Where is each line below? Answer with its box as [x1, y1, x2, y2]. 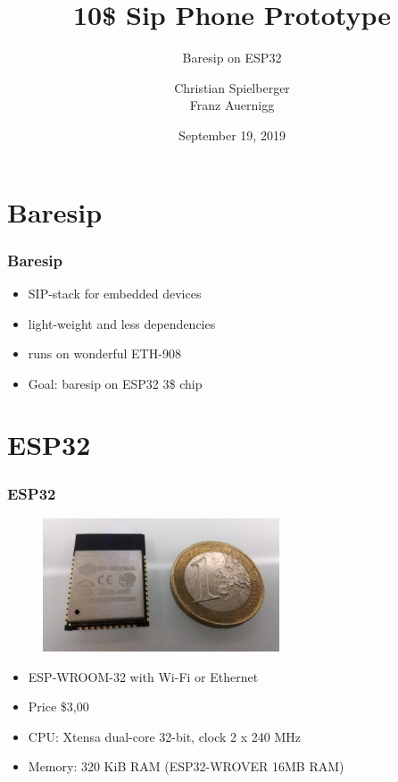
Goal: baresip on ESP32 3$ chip [28, 374, 203, 392]
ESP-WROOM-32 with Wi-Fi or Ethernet [28, 667, 259, 685]
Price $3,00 [28, 697, 89, 716]
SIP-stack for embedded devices [28, 283, 202, 302]
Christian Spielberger [174, 78, 290, 97]
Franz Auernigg [189, 96, 275, 114]
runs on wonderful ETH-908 [28, 344, 181, 363]
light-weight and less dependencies [28, 314, 216, 332]
